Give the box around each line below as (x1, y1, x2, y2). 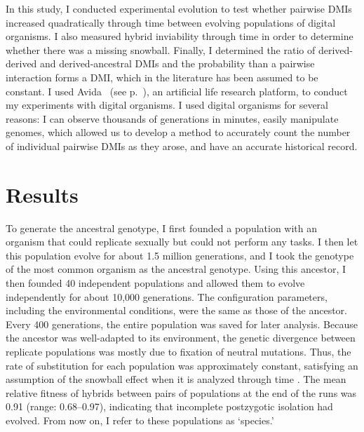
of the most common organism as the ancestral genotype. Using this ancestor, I (6, 262, 346, 276)
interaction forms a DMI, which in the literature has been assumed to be (6, 69, 318, 84)
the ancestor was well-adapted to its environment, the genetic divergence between (6, 330, 356, 345)
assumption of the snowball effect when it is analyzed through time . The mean (6, 372, 346, 386)
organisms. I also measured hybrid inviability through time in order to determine (6, 29, 353, 43)
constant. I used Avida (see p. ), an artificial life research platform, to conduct (6, 83, 348, 98)
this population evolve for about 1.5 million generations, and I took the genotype (6, 248, 354, 262)
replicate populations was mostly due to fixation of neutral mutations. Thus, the (6, 344, 351, 358)
